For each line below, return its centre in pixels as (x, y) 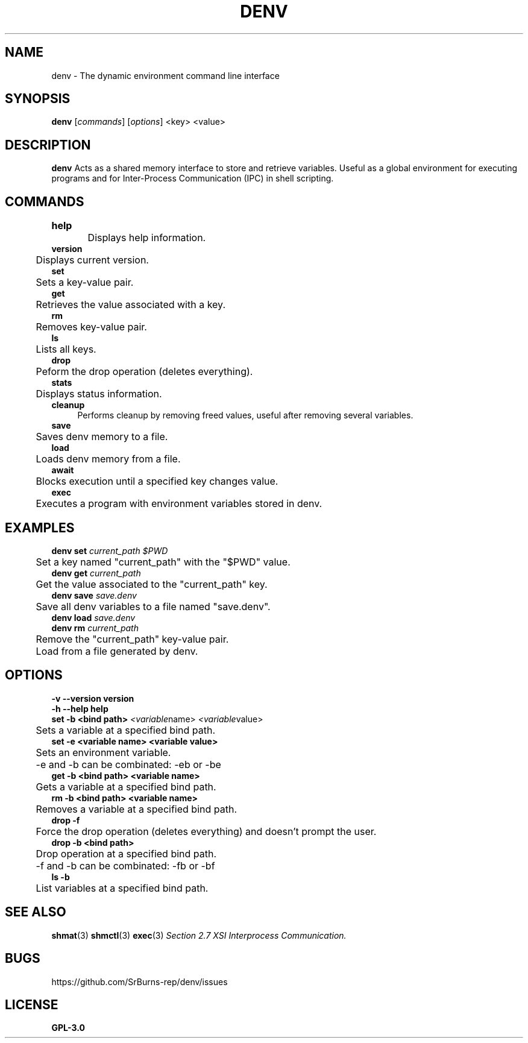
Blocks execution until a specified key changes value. (157, 481)
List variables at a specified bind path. (122, 888)
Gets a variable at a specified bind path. (126, 786)
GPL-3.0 (68, 1028)
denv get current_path (96, 573)
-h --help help (80, 708)
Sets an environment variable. (103, 752)
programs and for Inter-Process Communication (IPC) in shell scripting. (193, 178)
